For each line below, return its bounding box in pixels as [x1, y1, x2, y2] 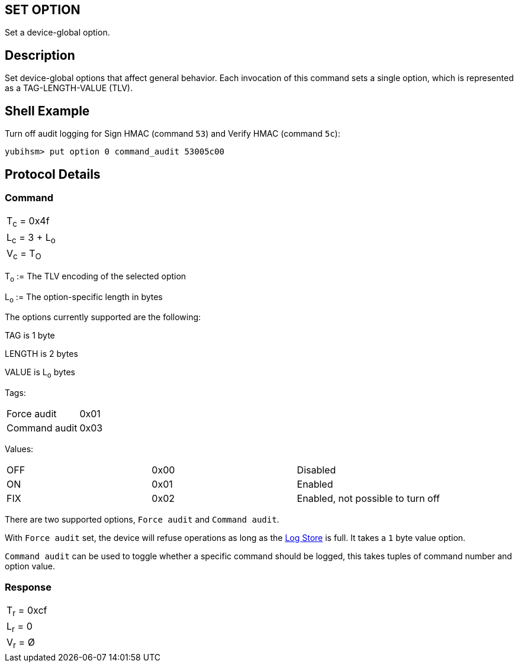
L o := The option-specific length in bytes [5, 291, 163, 304]
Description [5, 47, 75, 63]
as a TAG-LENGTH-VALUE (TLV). [5, 83, 133, 94]
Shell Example [5, 103, 90, 118]
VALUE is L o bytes [5, 367, 75, 380]
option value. [5, 561, 56, 572]
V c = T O [7, 247, 41, 261]
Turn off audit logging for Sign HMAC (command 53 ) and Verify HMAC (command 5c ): [5, 128, 340, 139]
